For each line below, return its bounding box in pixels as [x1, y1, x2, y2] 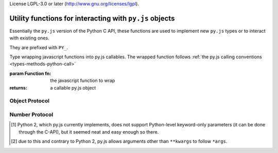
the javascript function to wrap [50, 77, 115, 84]
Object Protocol [9, 97, 50, 104]
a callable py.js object [50, 84, 96, 91]
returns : [9, 84, 28, 91]
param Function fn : [9, 70, 51, 76]
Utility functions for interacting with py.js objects [9, 14, 175, 23]
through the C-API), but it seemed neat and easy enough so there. [19, 128, 159, 135]
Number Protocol [9, 111, 54, 118]
